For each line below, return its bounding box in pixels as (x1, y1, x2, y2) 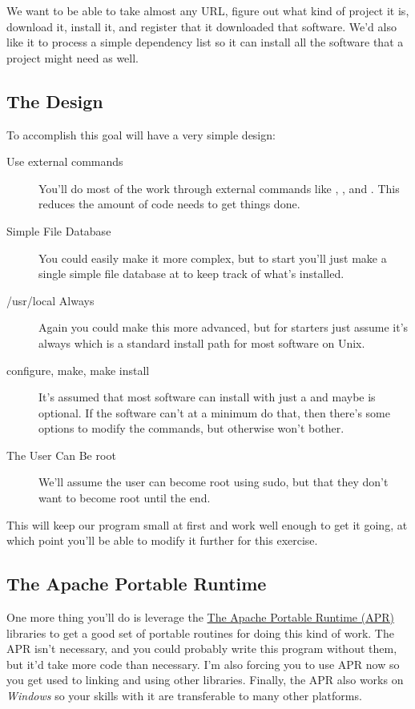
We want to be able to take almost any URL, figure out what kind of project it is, (6, 2, 409, 18)
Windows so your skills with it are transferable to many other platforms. (6, 687, 362, 704)
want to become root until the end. (38, 489, 211, 506)
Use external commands (6, 153, 123, 170)
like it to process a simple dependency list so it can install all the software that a (6, 34, 404, 50)
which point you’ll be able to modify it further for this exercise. (6, 532, 318, 549)
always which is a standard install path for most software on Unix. (38, 334, 365, 351)
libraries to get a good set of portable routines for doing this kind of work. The (6, 624, 394, 641)
